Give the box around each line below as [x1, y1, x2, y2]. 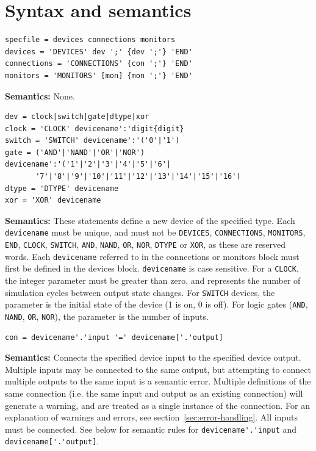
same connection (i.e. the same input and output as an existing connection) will [5, 387, 303, 399]
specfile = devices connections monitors [5, 35, 176, 45]
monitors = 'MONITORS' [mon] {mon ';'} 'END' [5, 71, 193, 80]
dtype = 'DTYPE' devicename [5, 184, 119, 193]
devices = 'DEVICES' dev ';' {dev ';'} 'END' [5, 47, 193, 56]
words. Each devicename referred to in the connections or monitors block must [5, 250, 300, 262]
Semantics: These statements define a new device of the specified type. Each [5, 214, 295, 226]
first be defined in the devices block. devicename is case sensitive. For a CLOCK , [5, 262, 299, 275]
